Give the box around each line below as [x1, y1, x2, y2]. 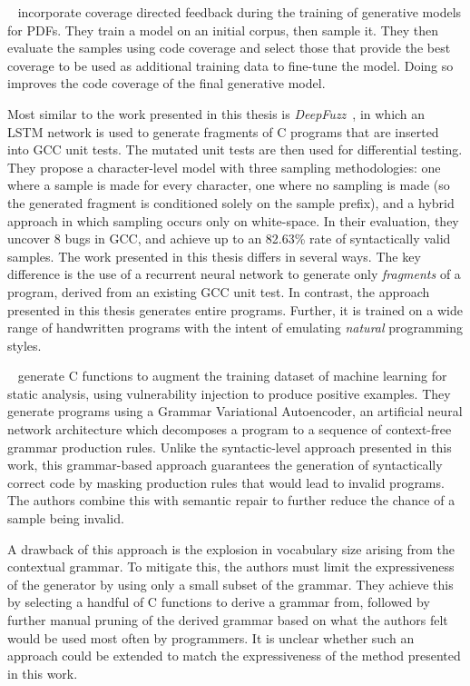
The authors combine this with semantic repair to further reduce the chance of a [7, 491, 455, 510]
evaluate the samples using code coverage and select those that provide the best [7, 38, 451, 57]
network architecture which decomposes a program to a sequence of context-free [7, 420, 452, 439]
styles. [7, 335, 42, 354]
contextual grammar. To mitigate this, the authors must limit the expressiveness [7, 557, 455, 576]
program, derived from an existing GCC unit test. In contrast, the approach [7, 282, 430, 301]
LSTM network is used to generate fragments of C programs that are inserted [7, 122, 439, 141]
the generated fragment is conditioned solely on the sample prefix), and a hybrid [7, 193, 455, 212]
